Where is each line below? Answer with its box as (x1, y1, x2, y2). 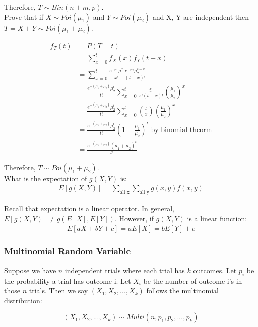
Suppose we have (4, 265, 56, 275)
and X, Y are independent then (152, 11, 249, 22)
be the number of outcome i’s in (143, 275, 242, 286)
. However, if (114, 213, 154, 223)
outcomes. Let (193, 265, 237, 275)
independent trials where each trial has (64, 265, 185, 275)
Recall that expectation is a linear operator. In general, (4, 203, 174, 214)
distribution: (4, 295, 42, 305)
